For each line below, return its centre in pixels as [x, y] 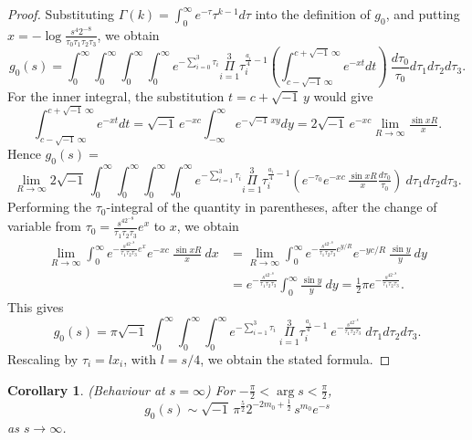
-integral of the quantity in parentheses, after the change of [272, 207]
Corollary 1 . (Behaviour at [86, 389]
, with [140, 359]
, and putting [423, 14]
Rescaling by [43, 359]
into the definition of [313, 14]
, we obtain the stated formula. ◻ [295, 359]
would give [343, 96]
